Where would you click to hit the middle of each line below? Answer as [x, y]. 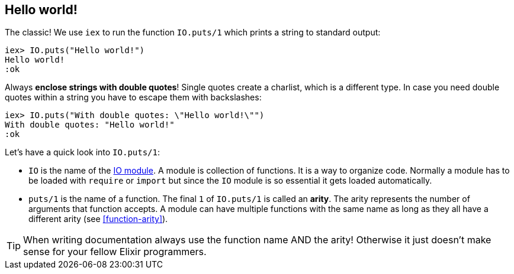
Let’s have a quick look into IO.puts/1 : [82, 152]
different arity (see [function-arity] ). [98, 219]
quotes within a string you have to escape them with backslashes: [133, 97]
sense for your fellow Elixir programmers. [115, 252]
